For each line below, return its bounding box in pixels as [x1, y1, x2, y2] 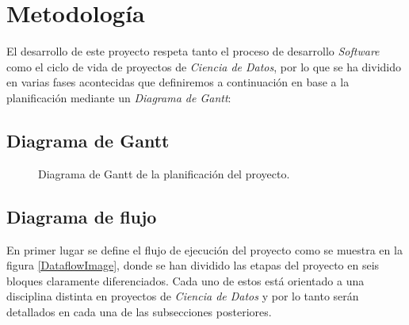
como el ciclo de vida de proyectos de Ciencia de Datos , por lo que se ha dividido [6, 58, 401, 75]
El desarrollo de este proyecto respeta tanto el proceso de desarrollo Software [6, 43, 380, 59]
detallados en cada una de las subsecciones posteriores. [6, 303, 272, 319]
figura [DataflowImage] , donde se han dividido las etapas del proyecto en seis [6, 257, 380, 273]
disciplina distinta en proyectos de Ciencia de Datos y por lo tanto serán [6, 288, 359, 304]
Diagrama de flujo [6, 204, 157, 228]
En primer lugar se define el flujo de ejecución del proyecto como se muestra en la [6, 241, 403, 258]
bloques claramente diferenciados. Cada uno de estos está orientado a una [6, 272, 365, 289]
